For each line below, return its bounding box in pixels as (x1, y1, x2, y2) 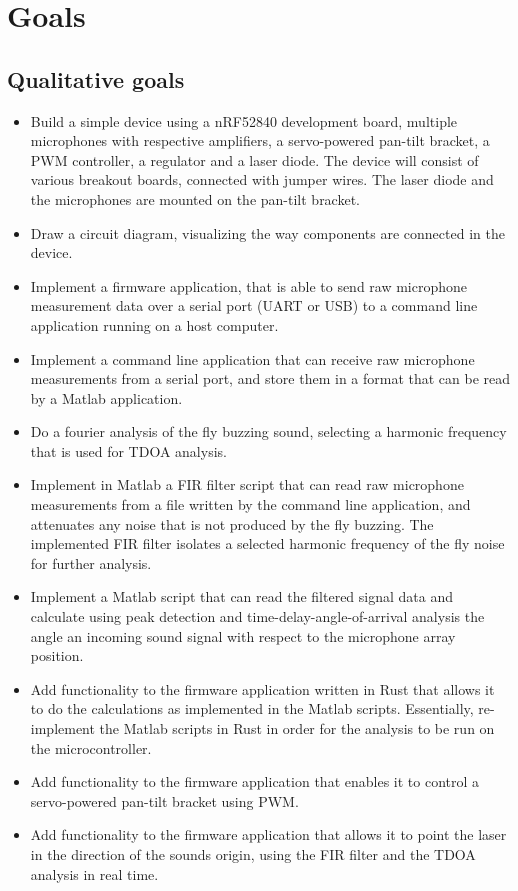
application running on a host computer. (30, 314, 279, 335)
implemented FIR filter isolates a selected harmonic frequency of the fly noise (30, 533, 505, 554)
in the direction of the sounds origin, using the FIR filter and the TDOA (30, 843, 476, 864)
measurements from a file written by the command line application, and (30, 494, 471, 515)
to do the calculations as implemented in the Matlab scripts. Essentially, (30, 698, 474, 719)
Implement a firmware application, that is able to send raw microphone (30, 275, 468, 296)
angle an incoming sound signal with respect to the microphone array (30, 625, 456, 646)
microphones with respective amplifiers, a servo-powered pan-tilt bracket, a (30, 130, 490, 151)
